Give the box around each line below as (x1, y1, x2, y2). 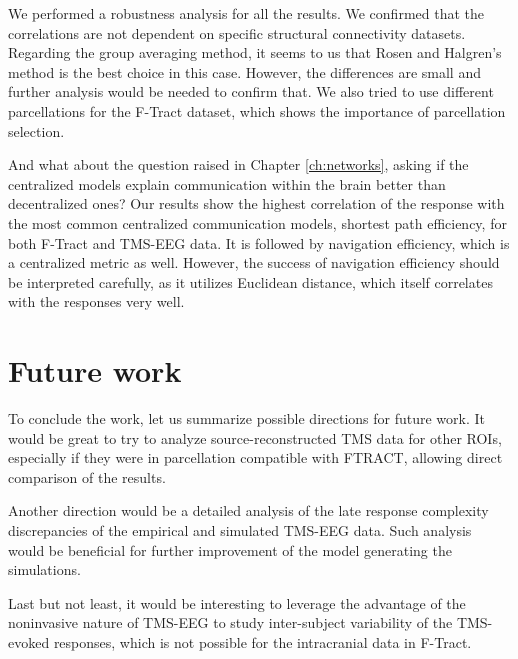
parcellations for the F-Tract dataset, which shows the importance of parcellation (8, 100, 506, 121)
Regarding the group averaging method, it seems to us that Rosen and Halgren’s (8, 42, 502, 63)
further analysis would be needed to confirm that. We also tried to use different (8, 81, 494, 102)
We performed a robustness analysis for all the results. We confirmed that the (8, 3, 484, 23)
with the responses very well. (8, 291, 185, 312)
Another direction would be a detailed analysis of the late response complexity (8, 500, 489, 521)
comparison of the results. (8, 466, 166, 487)
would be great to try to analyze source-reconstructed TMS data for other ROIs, (8, 427, 502, 448)
